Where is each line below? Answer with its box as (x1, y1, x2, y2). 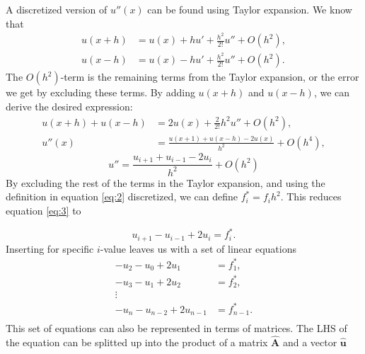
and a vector (282, 334, 337, 349)
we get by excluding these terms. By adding (6, 85, 195, 100)
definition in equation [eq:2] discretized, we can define (6, 189, 238, 204)
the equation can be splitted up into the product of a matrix (6, 334, 268, 349)
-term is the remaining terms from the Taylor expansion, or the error (60, 69, 359, 84)
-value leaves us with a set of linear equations (100, 241, 297, 256)
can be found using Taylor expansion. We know (147, 2, 352, 16)
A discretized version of (6, 2, 108, 16)
